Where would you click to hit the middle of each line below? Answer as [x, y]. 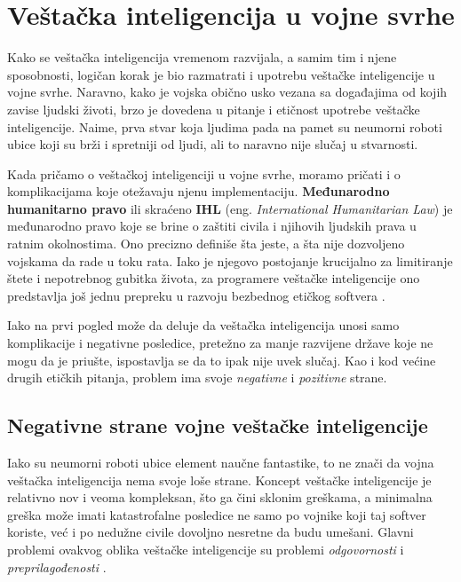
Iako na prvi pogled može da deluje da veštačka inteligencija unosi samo [203, 325]
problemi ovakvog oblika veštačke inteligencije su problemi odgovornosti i [206, 549]
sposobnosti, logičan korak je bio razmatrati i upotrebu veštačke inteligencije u [221, 74]
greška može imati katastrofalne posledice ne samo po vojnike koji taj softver [217, 514]
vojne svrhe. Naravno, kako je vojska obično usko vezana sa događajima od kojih [227, 92]
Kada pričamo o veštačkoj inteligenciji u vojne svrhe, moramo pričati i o [204, 173]
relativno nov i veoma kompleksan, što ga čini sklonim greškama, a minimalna [220, 497]
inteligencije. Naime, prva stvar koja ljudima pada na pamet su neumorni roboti [225, 126]
